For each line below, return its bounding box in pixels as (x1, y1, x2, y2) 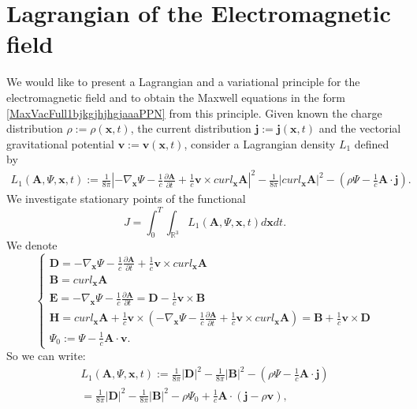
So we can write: (6, 347, 86, 364)
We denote (6, 237, 58, 253)
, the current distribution (130, 120, 251, 137)
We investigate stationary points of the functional (6, 190, 246, 207)
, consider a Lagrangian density (184, 135, 336, 152)
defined (354, 135, 389, 152)
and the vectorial (318, 120, 401, 137)
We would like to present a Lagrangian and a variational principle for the (6, 73, 360, 90)
